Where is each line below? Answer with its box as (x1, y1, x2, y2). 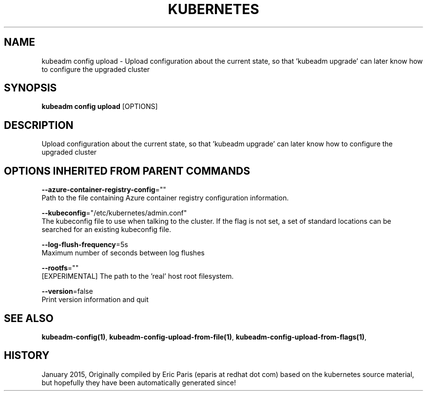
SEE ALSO (4, 312, 54, 324)
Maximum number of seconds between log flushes (41, 249, 205, 257)
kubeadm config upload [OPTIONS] (41, 102, 158, 111)
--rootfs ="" (41, 264, 79, 272)
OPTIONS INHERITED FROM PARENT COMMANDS (4, 164, 250, 177)
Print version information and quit (41, 295, 149, 304)
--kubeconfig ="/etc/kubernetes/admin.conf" (41, 209, 187, 217)
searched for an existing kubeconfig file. (41, 225, 172, 234)
